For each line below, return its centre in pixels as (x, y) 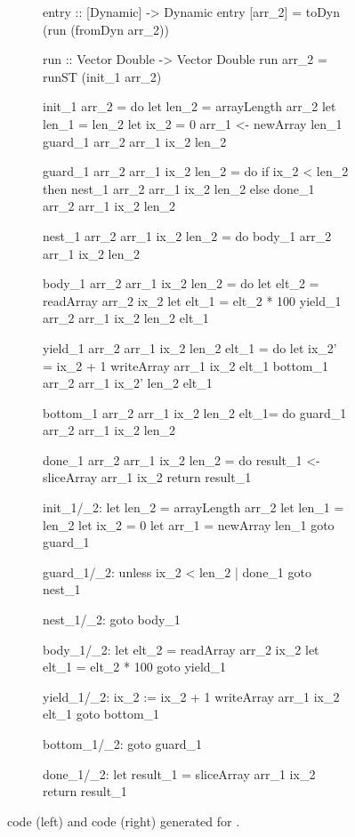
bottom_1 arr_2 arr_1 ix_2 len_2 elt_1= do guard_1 (195, 412)
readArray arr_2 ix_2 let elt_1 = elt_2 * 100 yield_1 (192, 300)
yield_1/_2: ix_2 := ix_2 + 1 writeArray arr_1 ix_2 (191, 696)
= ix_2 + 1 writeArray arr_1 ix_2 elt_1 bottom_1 (186, 365)
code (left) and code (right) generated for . (124, 821)
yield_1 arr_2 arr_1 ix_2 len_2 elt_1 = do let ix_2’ (190, 347)
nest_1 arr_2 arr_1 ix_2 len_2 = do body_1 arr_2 (187, 235)
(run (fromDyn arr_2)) (106, 29)
